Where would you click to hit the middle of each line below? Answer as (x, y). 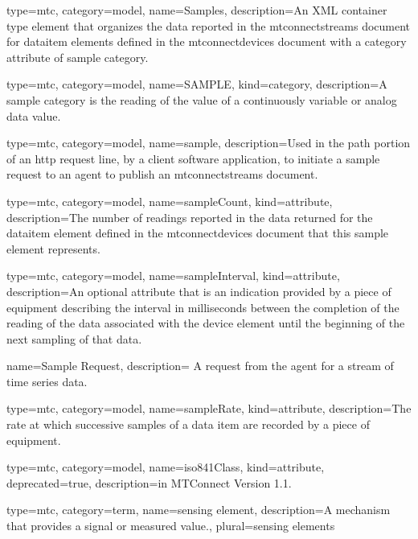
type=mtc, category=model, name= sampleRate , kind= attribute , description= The (209, 408)
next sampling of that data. (74, 338)
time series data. (47, 381)
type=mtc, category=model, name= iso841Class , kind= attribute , (166, 467)
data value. (34, 115)
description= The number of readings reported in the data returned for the (190, 217)
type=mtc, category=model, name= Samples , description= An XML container (197, 10)
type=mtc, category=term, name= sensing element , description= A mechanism (199, 510)
